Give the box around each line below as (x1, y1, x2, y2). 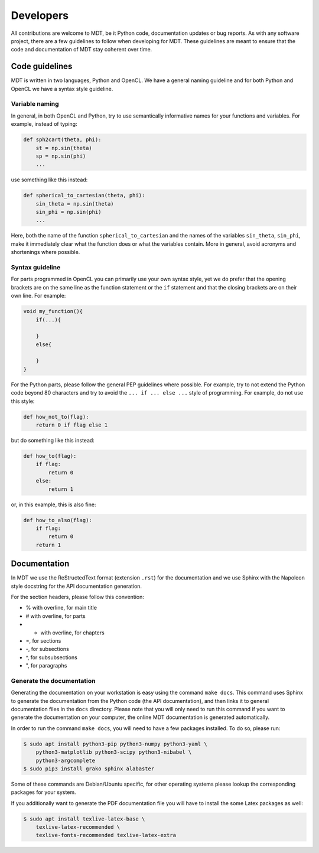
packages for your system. (11, 789, 76, 796)
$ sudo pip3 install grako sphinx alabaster (23, 765, 155, 772)
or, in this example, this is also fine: (11, 501, 96, 508)
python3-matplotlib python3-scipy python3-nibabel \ (35, 749, 192, 756)
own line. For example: (11, 292, 66, 299)
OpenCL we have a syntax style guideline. (11, 85, 113, 92)
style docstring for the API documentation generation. (11, 582, 142, 590)
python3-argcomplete (35, 757, 96, 764)
